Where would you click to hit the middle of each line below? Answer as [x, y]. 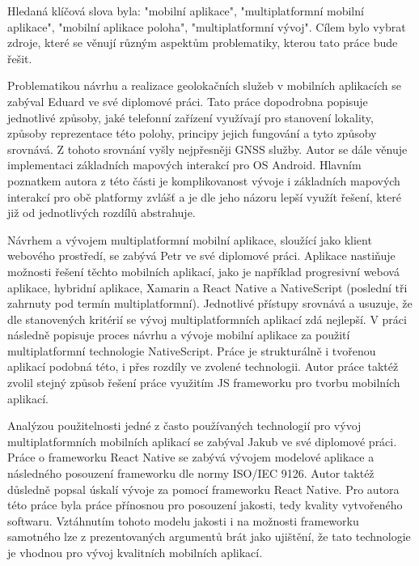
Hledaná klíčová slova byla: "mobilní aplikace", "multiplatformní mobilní [186, 11]
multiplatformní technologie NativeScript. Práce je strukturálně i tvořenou [192, 350]
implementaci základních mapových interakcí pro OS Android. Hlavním [184, 165]
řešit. [20, 58]
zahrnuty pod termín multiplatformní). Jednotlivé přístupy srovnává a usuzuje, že [210, 303]
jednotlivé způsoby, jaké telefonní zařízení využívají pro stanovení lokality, [190, 117]
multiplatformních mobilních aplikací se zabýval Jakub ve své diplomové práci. [202, 441]
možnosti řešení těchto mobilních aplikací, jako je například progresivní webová [203, 271]
